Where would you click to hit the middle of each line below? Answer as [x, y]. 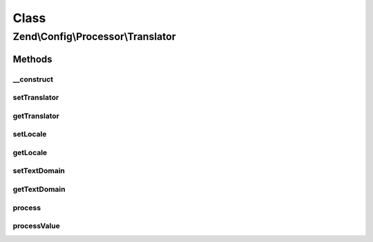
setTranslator [36, 98]
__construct [33, 79]
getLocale [30, 152]
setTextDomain [39, 171]
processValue [36, 226]
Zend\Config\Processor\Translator [94, 37]
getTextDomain [39, 189]
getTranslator [36, 116]
